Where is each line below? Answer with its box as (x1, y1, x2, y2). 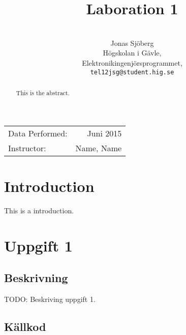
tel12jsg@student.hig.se (90, 68, 174, 76)
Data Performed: (8, 127, 68, 139)
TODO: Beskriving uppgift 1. (4, 293, 96, 304)
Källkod (4, 318, 46, 334)
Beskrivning (4, 270, 68, 286)
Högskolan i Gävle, (103, 47, 162, 58)
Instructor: (8, 142, 46, 154)
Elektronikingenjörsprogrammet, (82, 57, 182, 68)
